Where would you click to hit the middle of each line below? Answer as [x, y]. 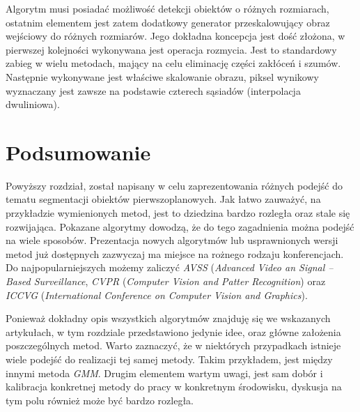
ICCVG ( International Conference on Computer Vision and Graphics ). [157, 295]
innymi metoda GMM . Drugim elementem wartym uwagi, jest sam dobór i [164, 373]
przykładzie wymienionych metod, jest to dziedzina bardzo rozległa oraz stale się [178, 213]
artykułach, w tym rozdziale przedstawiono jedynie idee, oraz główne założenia [173, 331]
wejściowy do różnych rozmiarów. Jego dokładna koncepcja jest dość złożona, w [175, 36]
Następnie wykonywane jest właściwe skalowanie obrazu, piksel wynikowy [162, 76]
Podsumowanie [78, 152]
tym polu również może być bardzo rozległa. [100, 400]
